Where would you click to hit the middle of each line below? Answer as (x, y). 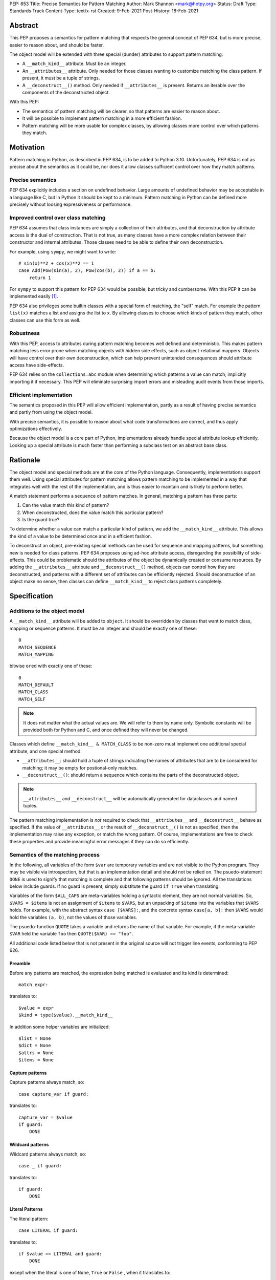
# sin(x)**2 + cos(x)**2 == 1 (56, 263)
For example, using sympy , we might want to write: (63, 251)
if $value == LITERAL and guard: (60, 1254)
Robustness (25, 333)
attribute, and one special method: (45, 751)
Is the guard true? (41, 520)
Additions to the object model (47, 611)
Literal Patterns (26, 1209)
